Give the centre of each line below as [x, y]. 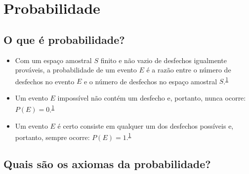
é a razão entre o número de [189, 70]
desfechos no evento [45, 81]
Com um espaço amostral [53, 60]
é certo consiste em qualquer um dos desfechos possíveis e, [145, 125]
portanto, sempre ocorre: [52, 137]
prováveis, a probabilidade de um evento [76, 70]
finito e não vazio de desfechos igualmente [164, 60]
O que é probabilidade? [64, 39]
